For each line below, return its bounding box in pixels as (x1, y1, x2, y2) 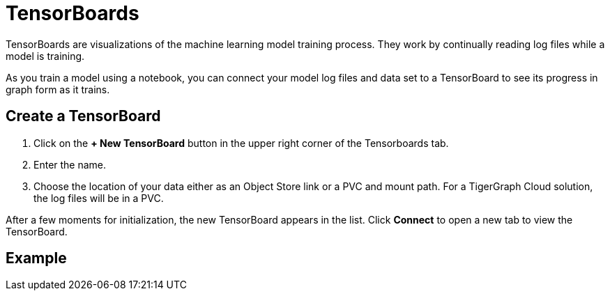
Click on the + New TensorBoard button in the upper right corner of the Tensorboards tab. (33, 137, 449, 149)
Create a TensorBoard (6, 107, 161, 125)
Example (6, 249, 67, 267)
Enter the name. (33, 158, 107, 171)
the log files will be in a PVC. (33, 192, 164, 204)
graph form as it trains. (6, 83, 110, 95)
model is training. (6, 49, 85, 62)
